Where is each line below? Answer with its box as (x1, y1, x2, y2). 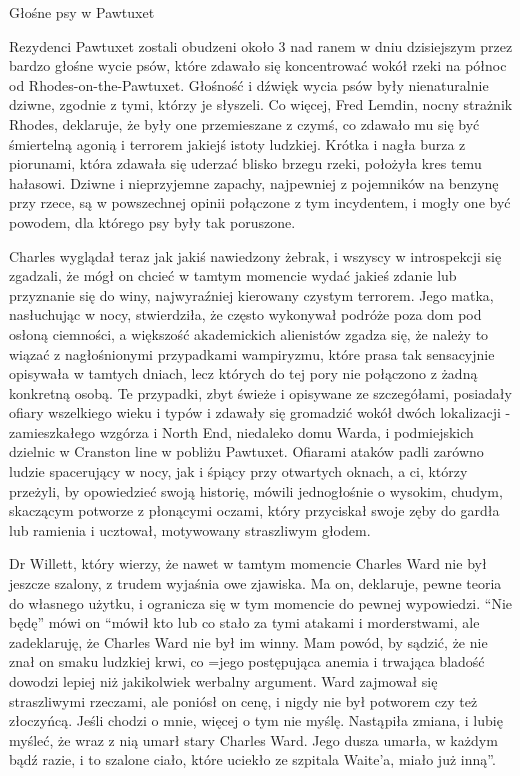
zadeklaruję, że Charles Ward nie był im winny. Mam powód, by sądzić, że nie (9, 631, 488, 652)
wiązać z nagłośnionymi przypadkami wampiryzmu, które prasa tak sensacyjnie (9, 343, 495, 364)
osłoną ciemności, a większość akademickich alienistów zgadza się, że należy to (9, 323, 489, 344)
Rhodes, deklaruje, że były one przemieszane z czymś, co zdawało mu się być (9, 113, 480, 134)
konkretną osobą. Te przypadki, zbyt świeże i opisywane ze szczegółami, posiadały (9, 382, 512, 403)
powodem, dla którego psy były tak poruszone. (9, 211, 296, 232)
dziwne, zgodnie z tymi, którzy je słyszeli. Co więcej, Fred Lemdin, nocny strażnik (9, 94, 513, 115)
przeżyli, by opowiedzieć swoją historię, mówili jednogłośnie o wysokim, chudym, (9, 480, 503, 501)
